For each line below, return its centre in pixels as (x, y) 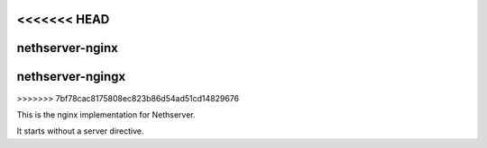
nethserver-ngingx (71, 77)
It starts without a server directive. (80, 131)
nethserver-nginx (68, 48)
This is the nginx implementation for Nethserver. (106, 114)
